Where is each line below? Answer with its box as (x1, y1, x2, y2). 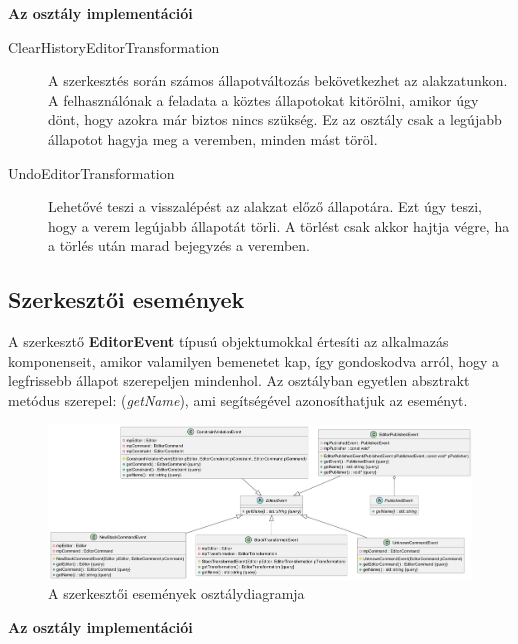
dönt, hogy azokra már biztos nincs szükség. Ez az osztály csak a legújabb (48, 109, 502, 130)
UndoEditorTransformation (8, 162, 175, 183)
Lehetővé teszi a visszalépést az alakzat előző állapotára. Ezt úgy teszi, (48, 196, 482, 217)
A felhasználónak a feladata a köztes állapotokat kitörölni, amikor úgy (48, 89, 479, 110)
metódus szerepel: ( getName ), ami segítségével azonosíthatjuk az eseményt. (8, 389, 468, 410)
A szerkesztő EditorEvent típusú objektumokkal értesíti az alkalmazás (8, 331, 449, 352)
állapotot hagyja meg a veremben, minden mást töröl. (48, 128, 378, 149)
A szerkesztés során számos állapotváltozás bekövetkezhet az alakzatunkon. (48, 70, 508, 91)
